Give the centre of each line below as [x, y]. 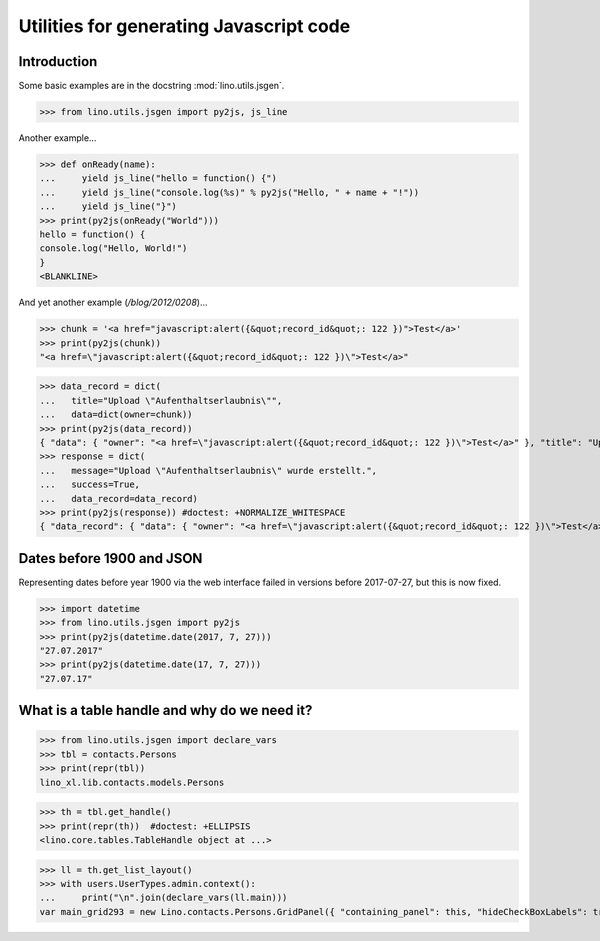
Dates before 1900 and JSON [110, 558]
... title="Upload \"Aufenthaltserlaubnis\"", [161, 400]
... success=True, [89, 484]
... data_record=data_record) [119, 498]
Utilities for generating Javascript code [184, 26]
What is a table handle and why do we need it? [165, 710]
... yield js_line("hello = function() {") [158, 178]
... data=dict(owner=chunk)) [116, 414]
